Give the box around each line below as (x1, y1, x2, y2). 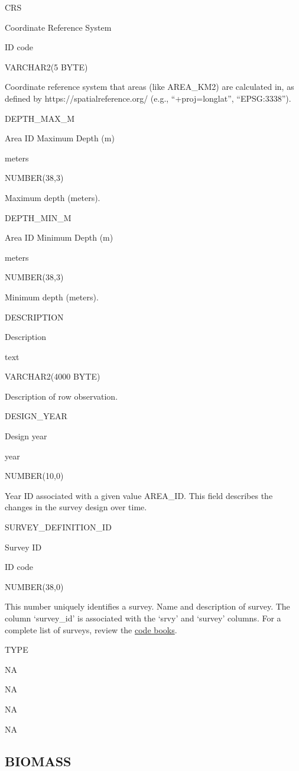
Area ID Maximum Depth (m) (5, 132, 115, 144)
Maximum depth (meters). (5, 191, 100, 203)
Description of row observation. (5, 390, 118, 402)
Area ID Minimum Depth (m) (5, 231, 113, 244)
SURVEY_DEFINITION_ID (5, 521, 112, 533)
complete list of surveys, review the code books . (5, 623, 177, 636)
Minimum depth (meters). (5, 290, 99, 303)
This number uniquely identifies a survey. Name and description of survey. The (5, 600, 290, 613)
